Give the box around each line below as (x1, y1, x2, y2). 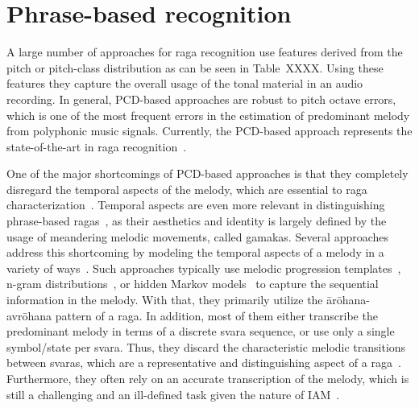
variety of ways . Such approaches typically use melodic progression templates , (6, 259, 401, 276)
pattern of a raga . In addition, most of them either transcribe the (55, 307, 378, 324)
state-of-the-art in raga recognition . (6, 138, 187, 155)
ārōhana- (326, 291, 370, 308)
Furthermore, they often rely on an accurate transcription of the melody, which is (6, 370, 409, 386)
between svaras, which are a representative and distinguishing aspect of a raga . (6, 354, 401, 371)
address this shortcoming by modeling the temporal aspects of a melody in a (6, 244, 384, 261)
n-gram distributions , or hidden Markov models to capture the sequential (6, 275, 379, 292)
